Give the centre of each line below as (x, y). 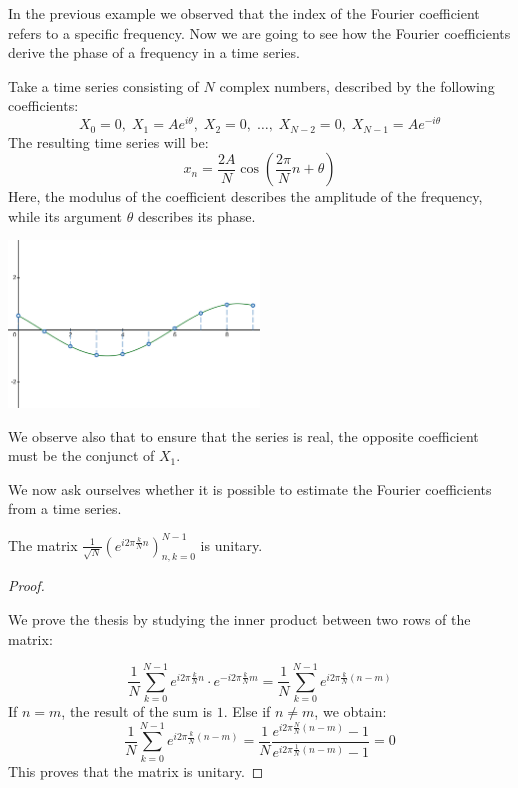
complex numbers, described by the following (357, 85)
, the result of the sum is (137, 711)
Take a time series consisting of (103, 85)
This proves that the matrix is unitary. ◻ (136, 770)
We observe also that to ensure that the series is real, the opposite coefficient (243, 435)
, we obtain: (350, 711)
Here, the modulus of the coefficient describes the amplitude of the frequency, (245, 196)
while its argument (65, 215)
